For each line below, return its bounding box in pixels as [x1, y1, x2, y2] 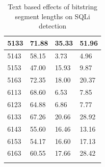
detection [39, 21, 67, 31]
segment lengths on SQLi [15, 11, 90, 21]
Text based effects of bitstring [7, 1, 98, 11]
